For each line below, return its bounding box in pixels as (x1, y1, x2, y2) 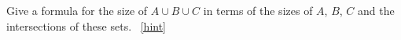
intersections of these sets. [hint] (6, 17, 167, 34)
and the (358, 2, 395, 18)
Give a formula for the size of (6, 2, 148, 18)
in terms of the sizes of (203, 2, 313, 18)
